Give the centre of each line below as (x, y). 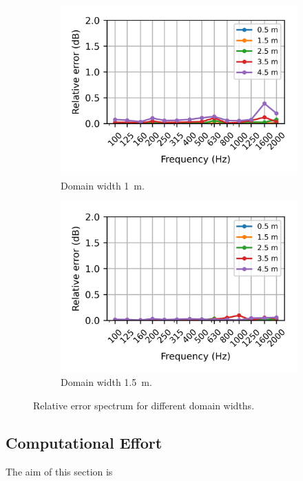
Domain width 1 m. (103, 185)
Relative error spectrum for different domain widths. (144, 405)
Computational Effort (84, 442)
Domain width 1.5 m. (106, 382)
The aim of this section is (59, 471)
